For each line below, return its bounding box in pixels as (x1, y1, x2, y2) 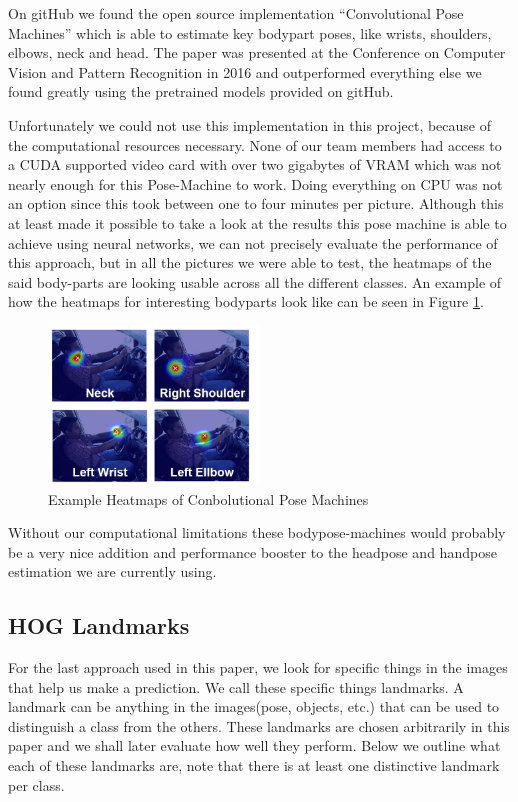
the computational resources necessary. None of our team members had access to (8, 134, 502, 155)
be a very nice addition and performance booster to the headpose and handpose (8, 541, 497, 562)
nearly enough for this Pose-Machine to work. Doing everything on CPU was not (8, 173, 503, 194)
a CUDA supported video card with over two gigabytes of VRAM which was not (8, 154, 502, 175)
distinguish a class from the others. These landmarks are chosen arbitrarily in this (8, 715, 510, 736)
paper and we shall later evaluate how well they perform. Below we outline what (8, 735, 501, 756)
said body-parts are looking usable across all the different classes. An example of (8, 271, 502, 292)
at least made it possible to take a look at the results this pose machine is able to (8, 212, 507, 233)
